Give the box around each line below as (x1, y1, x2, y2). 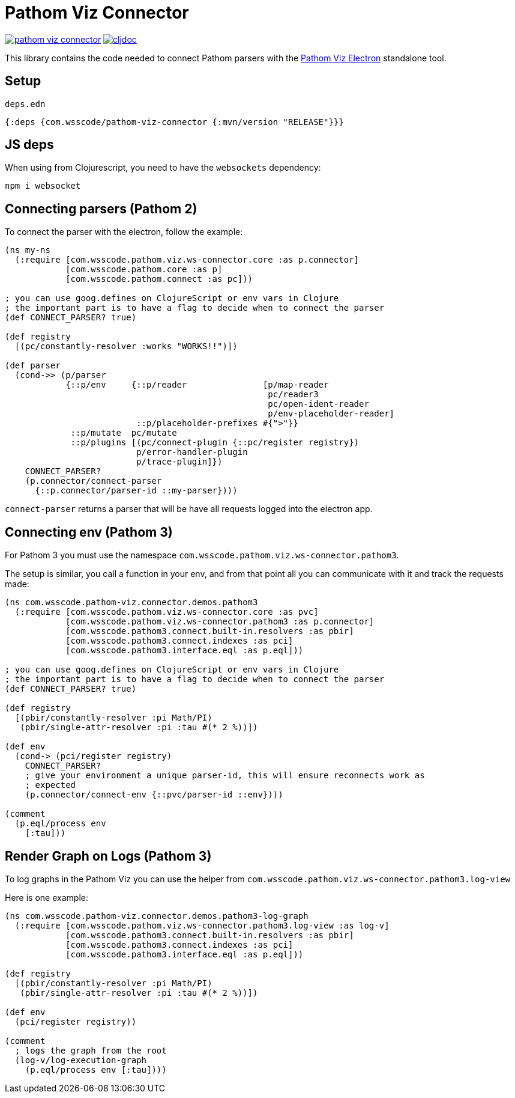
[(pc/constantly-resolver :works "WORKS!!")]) (14, 341, 238, 352)
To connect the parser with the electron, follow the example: (5, 227, 243, 237)
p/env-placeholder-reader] (268, 409, 395, 419)
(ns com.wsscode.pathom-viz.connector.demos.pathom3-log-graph (5, 910, 309, 921)
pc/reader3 (268, 389, 319, 400)
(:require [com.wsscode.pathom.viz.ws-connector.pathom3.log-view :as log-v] (14, 920, 390, 930)
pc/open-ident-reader (268, 399, 369, 409)
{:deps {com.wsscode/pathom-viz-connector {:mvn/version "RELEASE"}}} (5, 117, 344, 127)
